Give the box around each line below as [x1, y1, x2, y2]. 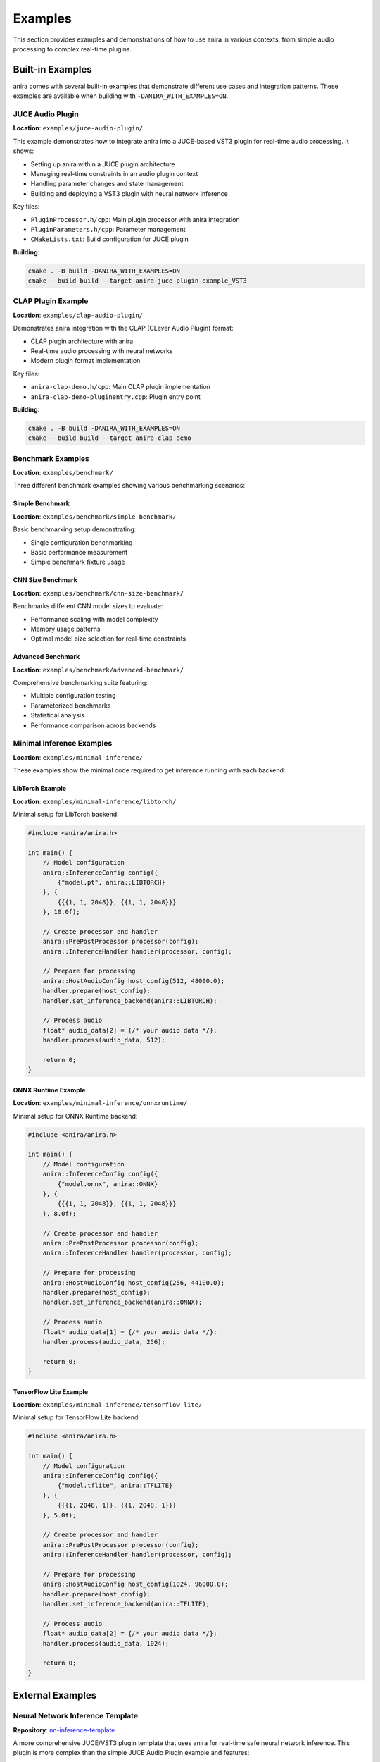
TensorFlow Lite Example [13, 1387, 89, 1396]
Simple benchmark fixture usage [30, 557, 125, 567]
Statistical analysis [30, 711, 84, 720]
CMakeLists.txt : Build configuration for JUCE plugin [30, 235, 189, 243]
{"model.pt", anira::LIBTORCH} [57, 878, 165, 886]
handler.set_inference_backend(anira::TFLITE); [42, 1600, 210, 1608]
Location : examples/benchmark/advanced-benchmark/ [13, 665, 184, 674]
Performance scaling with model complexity [30, 615, 158, 623]
